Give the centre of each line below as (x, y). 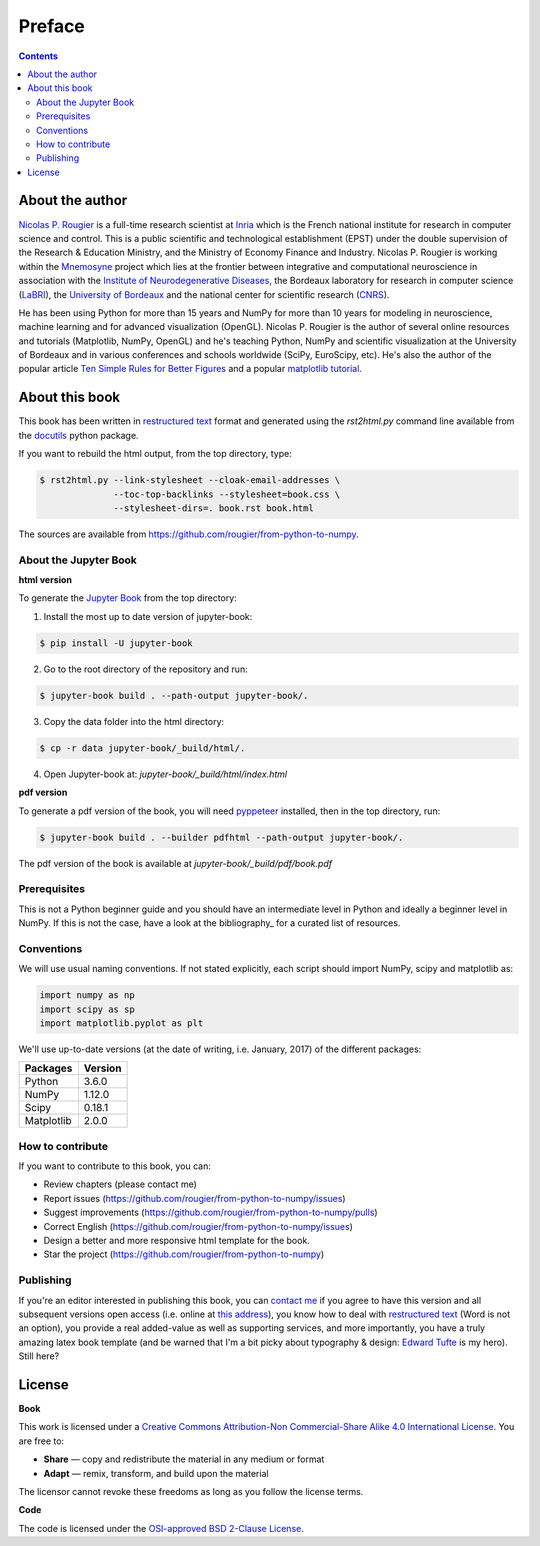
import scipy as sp (87, 1009)
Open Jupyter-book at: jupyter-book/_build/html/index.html (165, 774)
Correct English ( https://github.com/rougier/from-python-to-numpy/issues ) (198, 1226)
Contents (38, 56)
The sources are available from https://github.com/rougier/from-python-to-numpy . (188, 534)
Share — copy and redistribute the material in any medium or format (184, 1459)
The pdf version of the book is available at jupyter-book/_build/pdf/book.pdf (175, 863)
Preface (51, 26)
